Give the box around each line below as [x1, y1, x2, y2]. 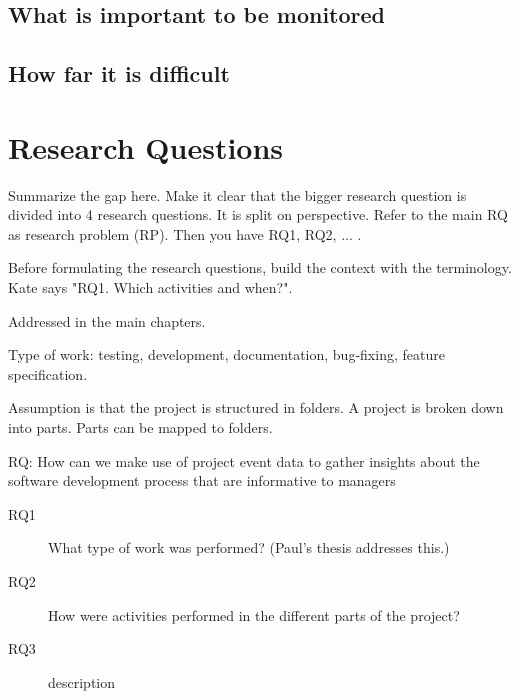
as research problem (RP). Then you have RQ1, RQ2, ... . [8, 223, 362, 244]
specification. [8, 363, 88, 384]
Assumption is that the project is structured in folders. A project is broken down [8, 397, 504, 418]
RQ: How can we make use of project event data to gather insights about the [8, 450, 480, 471]
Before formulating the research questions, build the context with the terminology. [8, 257, 512, 278]
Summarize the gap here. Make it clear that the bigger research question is [8, 184, 467, 205]
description [48, 671, 116, 692]
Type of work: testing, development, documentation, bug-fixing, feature [8, 344, 445, 365]
